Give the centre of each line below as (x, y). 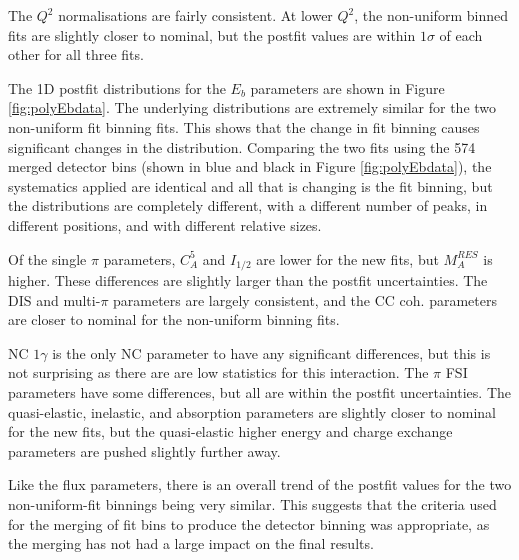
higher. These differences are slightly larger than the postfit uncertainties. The (248, 279)
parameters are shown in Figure (347, 87)
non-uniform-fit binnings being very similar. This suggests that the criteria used (252, 503)
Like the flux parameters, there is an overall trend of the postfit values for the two (260, 484)
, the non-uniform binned (431, 15)
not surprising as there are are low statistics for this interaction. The (218, 372)
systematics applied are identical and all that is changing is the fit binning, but (250, 185)
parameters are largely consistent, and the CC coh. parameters (305, 299)
